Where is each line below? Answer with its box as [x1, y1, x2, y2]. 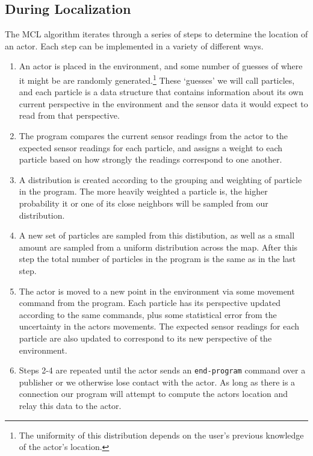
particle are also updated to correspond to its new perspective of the [19, 331, 272, 344]
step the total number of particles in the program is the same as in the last [19, 252, 296, 265]
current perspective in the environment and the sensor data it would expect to [19, 97, 308, 110]
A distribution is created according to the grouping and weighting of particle [19, 173, 302, 186]
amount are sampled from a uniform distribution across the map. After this [19, 240, 298, 253]
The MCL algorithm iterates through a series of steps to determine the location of [5, 28, 308, 40]
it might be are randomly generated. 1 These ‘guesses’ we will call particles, [19, 72, 295, 86]
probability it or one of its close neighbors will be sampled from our [19, 196, 268, 209]
